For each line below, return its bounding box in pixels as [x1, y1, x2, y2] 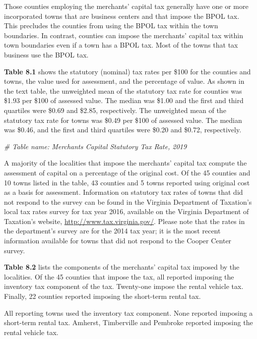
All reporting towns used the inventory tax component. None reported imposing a [4, 307, 253, 318]
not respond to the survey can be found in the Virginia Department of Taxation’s [4, 196, 252, 207]
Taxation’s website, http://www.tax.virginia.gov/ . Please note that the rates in [4, 216, 245, 226]
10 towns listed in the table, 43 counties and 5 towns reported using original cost [4, 177, 250, 187]
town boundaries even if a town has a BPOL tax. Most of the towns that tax [4, 40, 238, 50]
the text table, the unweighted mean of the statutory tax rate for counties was [4, 85, 242, 96]
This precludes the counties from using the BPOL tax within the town [4, 20, 218, 31]
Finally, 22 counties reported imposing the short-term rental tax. [4, 291, 201, 301]
